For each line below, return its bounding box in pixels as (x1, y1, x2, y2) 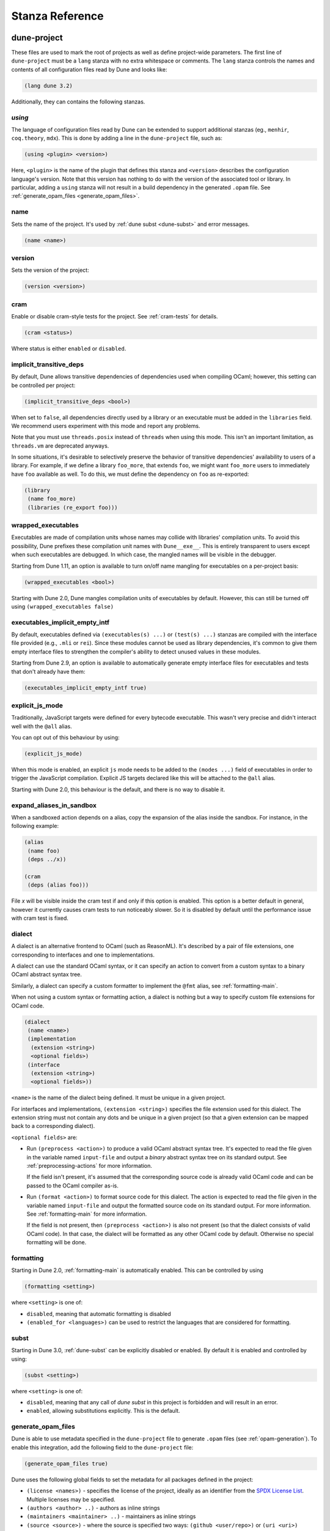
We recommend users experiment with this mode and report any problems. (11, 422, 200, 429)
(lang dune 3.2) (24, 82, 73, 89)
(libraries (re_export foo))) (28, 504, 119, 511)
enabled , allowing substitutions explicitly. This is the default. (26, 1407, 180, 1415)
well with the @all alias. (11, 723, 73, 730)
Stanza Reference (11, 9, 104, 23)
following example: (11, 822, 59, 830)
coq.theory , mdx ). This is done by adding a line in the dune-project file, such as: (11, 135, 222, 142)
